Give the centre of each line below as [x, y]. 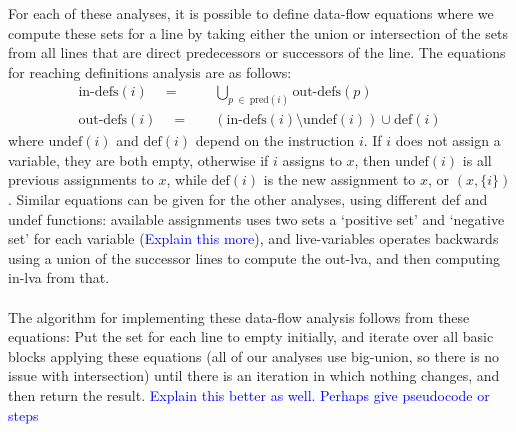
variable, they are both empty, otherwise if [138, 159]
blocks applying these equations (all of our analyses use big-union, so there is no [254, 355]
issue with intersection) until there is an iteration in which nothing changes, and [254, 375]
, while [186, 179]
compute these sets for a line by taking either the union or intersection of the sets [258, 32]
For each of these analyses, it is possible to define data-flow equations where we [251, 13]
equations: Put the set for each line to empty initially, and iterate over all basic [251, 336]
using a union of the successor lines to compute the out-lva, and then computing [254, 257]
